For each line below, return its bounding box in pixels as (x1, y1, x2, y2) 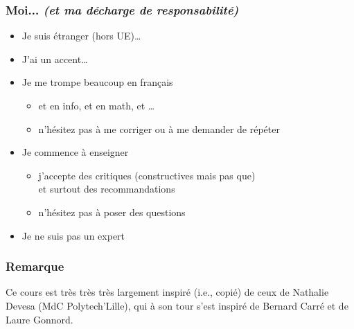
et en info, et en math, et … (38, 98, 155, 112)
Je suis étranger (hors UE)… (21, 28, 141, 43)
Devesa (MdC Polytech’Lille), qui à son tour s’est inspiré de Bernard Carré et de (6, 298, 348, 312)
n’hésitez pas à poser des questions (38, 204, 186, 219)
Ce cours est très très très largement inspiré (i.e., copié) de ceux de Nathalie (6, 285, 329, 299)
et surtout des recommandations (38, 181, 175, 196)
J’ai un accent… (21, 51, 88, 66)
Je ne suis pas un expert (21, 228, 125, 242)
